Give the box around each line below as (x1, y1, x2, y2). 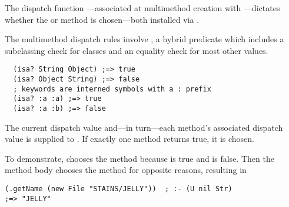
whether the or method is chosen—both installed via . (5, 13, 200, 25)
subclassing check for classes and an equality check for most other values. (5, 44, 268, 56)
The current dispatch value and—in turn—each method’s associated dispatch (5, 121, 283, 133)
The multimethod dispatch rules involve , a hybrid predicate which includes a (5, 33, 284, 45)
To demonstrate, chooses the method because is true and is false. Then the (5, 152, 274, 164)
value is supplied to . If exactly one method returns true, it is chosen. (5, 133, 254, 145)
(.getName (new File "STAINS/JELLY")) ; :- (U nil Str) (5, 185, 232, 194)
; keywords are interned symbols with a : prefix (13, 84, 211, 93)
